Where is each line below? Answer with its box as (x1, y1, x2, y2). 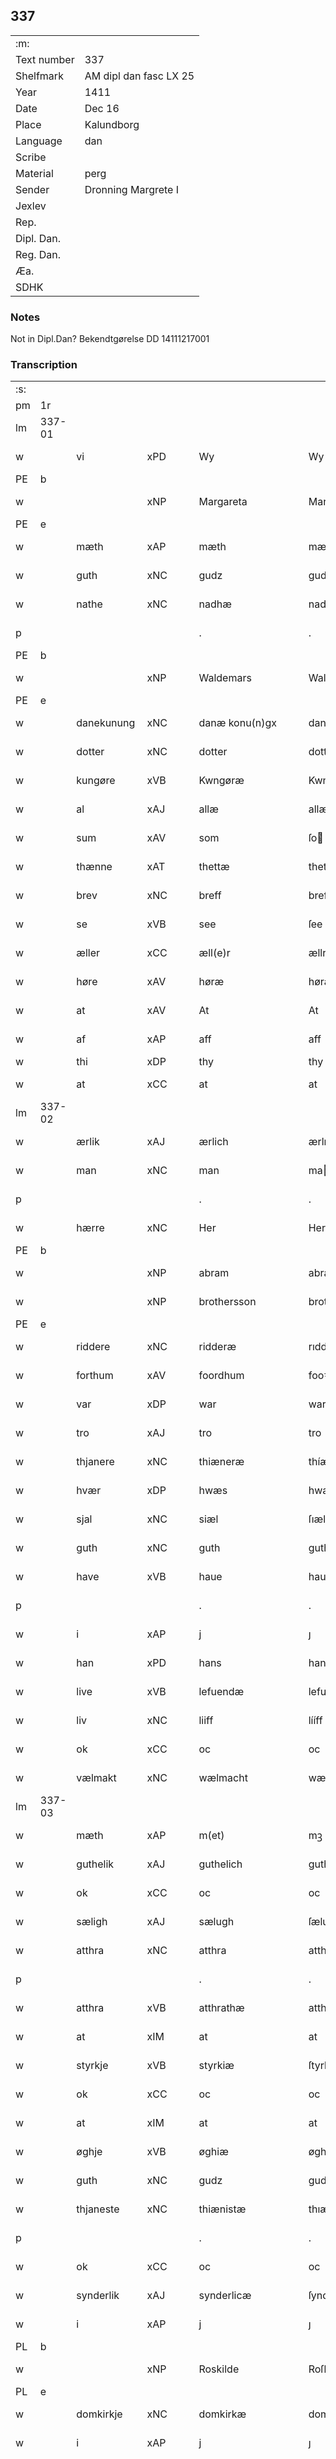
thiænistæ (198, 2202, 247, 2216)
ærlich (198, 1135, 229, 1149)
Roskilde (198, 2362, 240, 2376)
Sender (15, 182, 50, 196)
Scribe (15, 150, 47, 164)
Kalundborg (84, 117, 140, 131)
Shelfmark (15, 69, 64, 83)
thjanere (76, 1455, 115, 1469)
